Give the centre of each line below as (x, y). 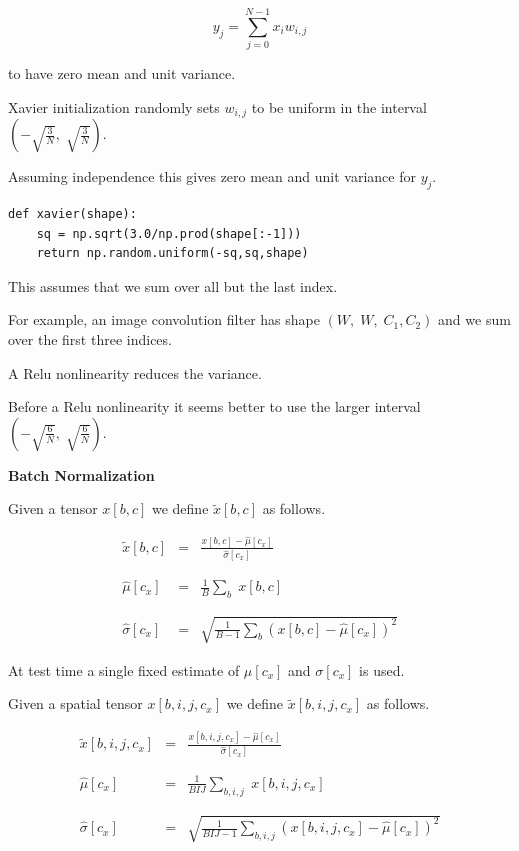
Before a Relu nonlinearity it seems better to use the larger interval (214, 406)
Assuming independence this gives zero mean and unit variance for (212, 176)
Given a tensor (53, 508)
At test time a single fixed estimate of (124, 669)
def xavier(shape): (72, 213)
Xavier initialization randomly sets (114, 106)
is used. (382, 669)
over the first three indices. (90, 338)
